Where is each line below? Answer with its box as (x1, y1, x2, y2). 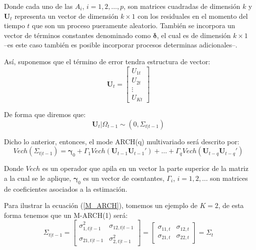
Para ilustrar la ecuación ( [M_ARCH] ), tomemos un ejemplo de (4, 200, 198, 210)
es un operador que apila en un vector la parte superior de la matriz (42, 163, 249, 173)
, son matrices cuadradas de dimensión (123, 1, 241, 11)
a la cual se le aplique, (4, 172, 71, 183)
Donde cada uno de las (4, 1, 73, 11)
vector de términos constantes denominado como (4, 30, 151, 40)
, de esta (218, 200, 244, 210)
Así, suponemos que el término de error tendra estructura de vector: (4, 56, 211, 66)
